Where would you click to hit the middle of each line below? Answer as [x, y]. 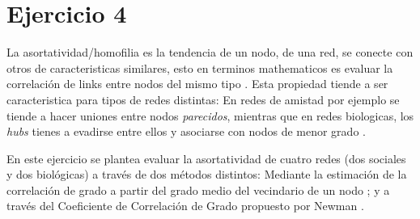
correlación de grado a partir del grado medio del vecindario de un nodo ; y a [198, 190]
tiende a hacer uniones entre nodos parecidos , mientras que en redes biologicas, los [210, 115]
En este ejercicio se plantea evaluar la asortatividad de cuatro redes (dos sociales [206, 158]
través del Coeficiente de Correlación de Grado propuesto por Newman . [185, 206]
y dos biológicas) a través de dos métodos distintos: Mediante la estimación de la [207, 174]
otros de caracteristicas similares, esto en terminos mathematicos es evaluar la [200, 67]
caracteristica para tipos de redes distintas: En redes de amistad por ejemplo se [203, 99]
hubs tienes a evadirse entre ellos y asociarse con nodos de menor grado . [186, 131]
